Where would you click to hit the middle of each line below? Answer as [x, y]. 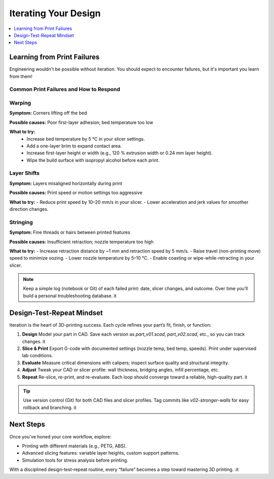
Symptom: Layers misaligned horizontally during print [66, 183]
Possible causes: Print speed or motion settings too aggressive [76, 193]
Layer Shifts [25, 173]
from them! [21, 76]
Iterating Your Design [55, 13]
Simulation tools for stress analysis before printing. [75, 460]
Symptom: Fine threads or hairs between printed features [70, 232]
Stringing [21, 222]
